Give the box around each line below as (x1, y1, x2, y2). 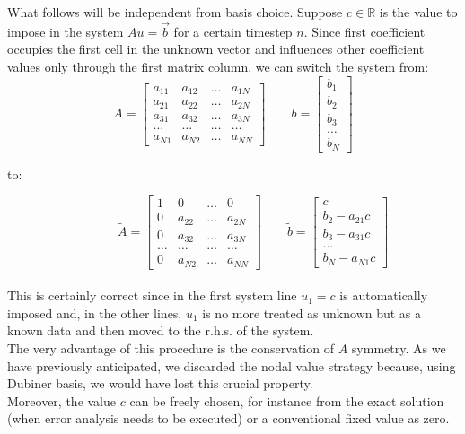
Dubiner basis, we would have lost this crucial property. (7, 374, 313, 393)
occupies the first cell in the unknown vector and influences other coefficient (7, 39, 425, 58)
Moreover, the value (7, 391, 117, 410)
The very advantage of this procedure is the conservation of (7, 339, 334, 358)
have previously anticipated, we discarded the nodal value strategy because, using (7, 356, 456, 375)
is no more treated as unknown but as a (202, 303, 422, 322)
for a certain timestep (173, 22, 293, 40)
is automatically (339, 286, 428, 305)
